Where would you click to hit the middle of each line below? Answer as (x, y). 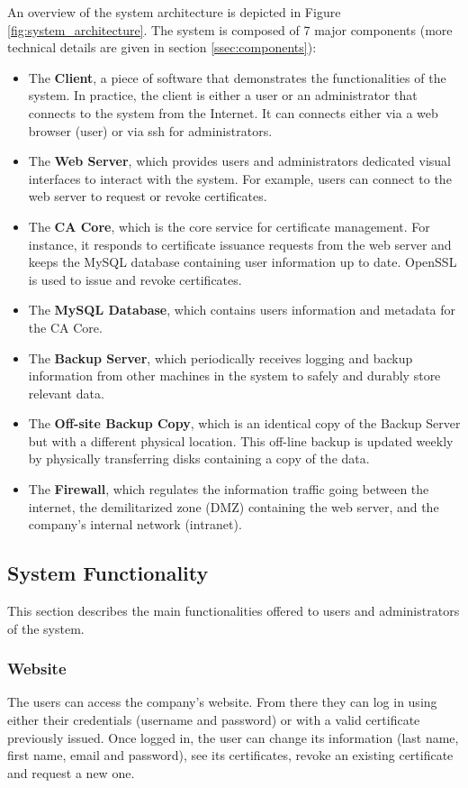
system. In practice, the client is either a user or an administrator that (223, 95)
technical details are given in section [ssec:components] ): (162, 47)
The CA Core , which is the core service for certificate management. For (229, 226)
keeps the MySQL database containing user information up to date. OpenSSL (243, 262)
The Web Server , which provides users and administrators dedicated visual (240, 161)
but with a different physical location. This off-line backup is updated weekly (241, 440)
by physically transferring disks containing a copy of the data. (199, 458)
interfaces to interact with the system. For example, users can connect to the (240, 178)
